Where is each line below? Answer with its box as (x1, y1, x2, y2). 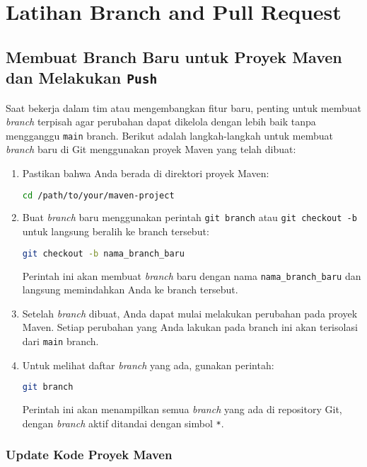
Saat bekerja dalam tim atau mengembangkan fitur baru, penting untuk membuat (6, 100, 362, 115)
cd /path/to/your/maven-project (22, 190, 175, 201)
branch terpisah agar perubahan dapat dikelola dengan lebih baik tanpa (6, 114, 316, 129)
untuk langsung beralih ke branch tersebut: (22, 224, 209, 239)
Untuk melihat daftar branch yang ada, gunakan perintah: (22, 357, 274, 372)
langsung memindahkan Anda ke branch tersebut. (22, 282, 238, 297)
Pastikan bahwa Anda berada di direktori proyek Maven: (22, 165, 269, 180)
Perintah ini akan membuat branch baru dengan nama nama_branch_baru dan (22, 268, 361, 283)
